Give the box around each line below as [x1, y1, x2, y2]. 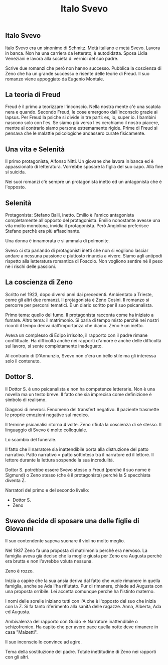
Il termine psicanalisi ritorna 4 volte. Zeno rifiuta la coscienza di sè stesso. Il [5, 421, 162, 427]
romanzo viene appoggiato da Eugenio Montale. [5, 76, 104, 82]
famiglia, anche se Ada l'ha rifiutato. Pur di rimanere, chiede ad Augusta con [5, 583, 163, 589]
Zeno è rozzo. [5, 568, 34, 574]
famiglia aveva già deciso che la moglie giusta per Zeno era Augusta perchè [5, 553, 162, 559]
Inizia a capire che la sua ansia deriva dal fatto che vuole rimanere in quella [5, 578, 160, 584]
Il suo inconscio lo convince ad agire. [5, 639, 82, 645]
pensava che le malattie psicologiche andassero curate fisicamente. [5, 130, 145, 136]
